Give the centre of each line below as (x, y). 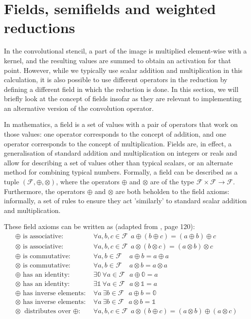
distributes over (48, 311)
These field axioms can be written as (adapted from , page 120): (99, 226)
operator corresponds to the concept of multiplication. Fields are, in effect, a (118, 143)
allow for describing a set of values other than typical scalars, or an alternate (118, 162)
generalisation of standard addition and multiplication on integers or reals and (121, 153)
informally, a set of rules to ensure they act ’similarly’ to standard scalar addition (125, 201)
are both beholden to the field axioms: (172, 191)
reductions (40, 27)
